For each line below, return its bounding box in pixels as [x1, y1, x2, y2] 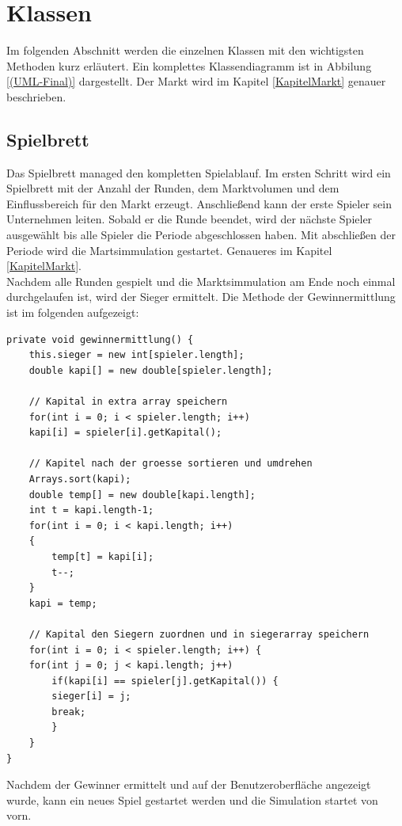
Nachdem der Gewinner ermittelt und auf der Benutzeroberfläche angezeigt [6, 776, 371, 793]
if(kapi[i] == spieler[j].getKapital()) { [51, 675, 279, 687]
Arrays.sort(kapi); [28, 473, 131, 485]
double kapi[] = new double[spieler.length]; [28, 364, 273, 376]
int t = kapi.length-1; [28, 504, 154, 516]
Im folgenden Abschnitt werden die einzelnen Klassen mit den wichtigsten [6, 42, 364, 59]
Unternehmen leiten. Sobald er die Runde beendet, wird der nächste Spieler [6, 211, 373, 227]
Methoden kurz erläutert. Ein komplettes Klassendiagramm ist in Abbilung [6, 57, 372, 74]
